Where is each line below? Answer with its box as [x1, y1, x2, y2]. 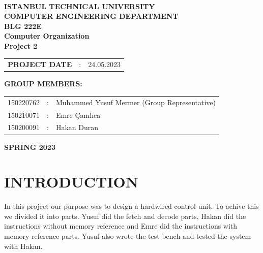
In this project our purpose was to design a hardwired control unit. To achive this [4, 201, 259, 211]
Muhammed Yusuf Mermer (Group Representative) [55, 97, 216, 107]
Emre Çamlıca [55, 109, 101, 120]
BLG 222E [4, 20, 42, 31]
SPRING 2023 [4, 141, 55, 152]
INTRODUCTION [4, 171, 139, 192]
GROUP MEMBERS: [4, 78, 82, 89]
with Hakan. [4, 240, 43, 251]
